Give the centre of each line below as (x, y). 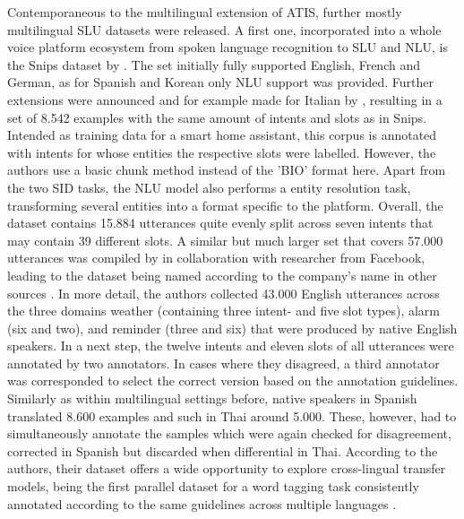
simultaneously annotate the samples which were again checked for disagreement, (229, 433)
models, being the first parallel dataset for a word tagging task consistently (213, 486)
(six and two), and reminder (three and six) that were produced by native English (232, 328)
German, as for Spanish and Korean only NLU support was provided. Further (220, 82)
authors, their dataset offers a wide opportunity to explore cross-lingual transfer (227, 468)
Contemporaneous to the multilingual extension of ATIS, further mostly (205, 12)
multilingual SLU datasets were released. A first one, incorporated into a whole (224, 29)
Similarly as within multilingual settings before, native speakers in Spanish (212, 398)
